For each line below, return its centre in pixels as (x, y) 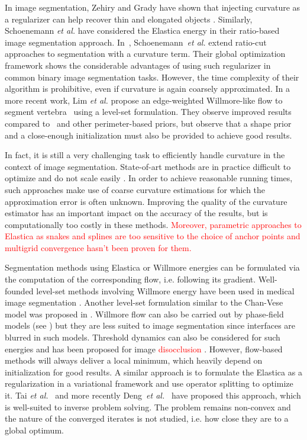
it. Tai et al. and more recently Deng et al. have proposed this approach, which (153, 395)
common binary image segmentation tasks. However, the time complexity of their (152, 77)
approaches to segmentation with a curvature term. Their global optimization (145, 54)
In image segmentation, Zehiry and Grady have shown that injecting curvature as (153, 7)
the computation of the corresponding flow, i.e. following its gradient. (130, 279)
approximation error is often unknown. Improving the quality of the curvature (146, 201)
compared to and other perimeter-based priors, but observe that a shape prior (148, 123)
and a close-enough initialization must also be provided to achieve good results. (148, 135)
